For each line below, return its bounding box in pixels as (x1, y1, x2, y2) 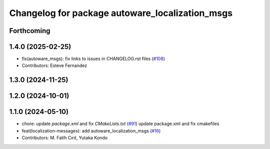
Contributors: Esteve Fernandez (21, 62, 87, 68)
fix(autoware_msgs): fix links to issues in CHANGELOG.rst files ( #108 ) (21, 55, 165, 62)
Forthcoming (9, 26, 50, 35)
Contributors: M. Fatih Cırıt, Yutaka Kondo (21, 135, 107, 141)
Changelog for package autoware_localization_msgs (9, 7, 232, 18)
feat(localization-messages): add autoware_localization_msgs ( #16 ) (21, 127, 161, 133)
